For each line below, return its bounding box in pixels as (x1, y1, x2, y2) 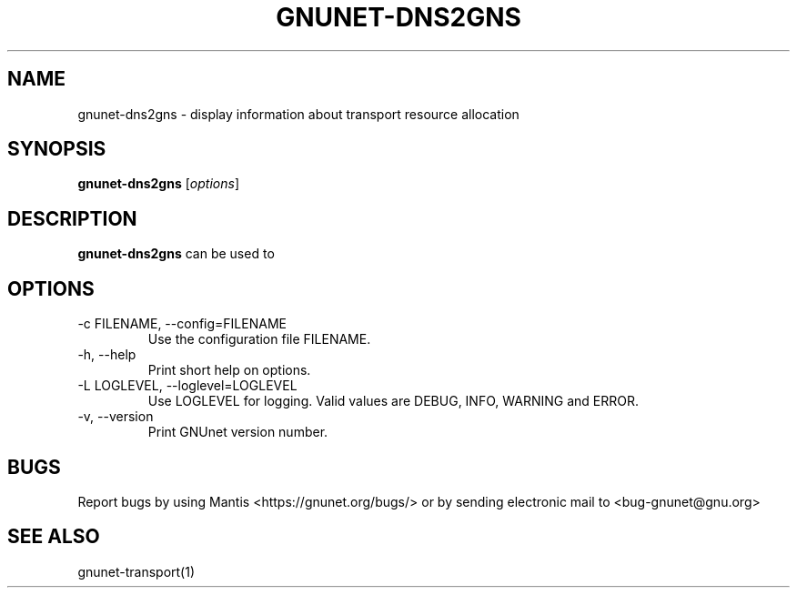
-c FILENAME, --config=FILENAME (77, 316, 287, 332)
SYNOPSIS (7, 137, 106, 161)
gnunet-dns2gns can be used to (77, 246, 275, 262)
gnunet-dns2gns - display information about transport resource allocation (77, 106, 520, 122)
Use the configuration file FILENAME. (147, 331, 371, 348)
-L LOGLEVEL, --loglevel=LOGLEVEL (77, 378, 298, 394)
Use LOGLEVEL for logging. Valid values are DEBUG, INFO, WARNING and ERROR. (147, 393, 639, 409)
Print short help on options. (147, 362, 311, 378)
